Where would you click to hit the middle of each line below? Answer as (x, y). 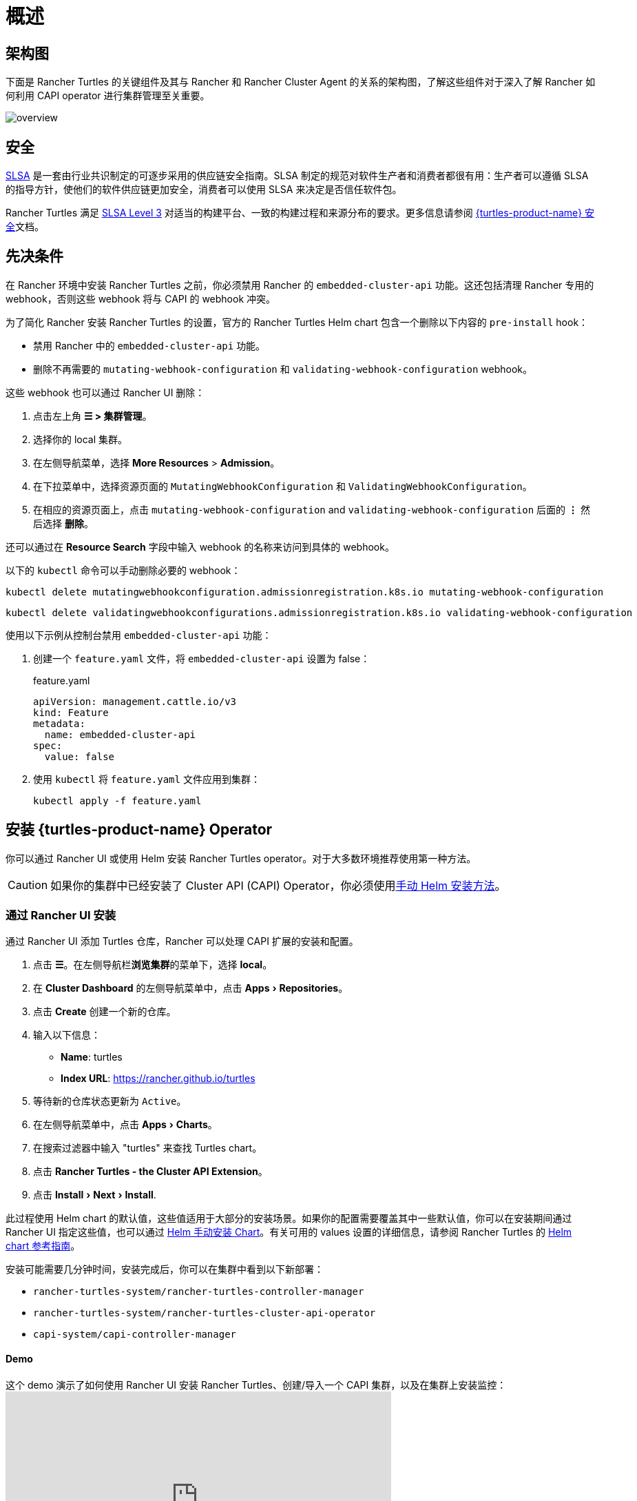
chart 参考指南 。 (43, 1246)
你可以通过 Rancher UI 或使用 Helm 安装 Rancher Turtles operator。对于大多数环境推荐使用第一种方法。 (241, 858)
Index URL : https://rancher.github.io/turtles (158, 1079)
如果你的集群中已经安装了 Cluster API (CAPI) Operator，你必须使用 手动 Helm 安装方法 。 (278, 885)
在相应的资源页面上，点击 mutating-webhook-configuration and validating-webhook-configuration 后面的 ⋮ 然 (312, 509)
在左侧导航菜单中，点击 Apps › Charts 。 (125, 1125)
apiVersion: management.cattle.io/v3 (135, 701)
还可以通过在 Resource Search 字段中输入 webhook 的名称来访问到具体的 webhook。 (200, 547)
